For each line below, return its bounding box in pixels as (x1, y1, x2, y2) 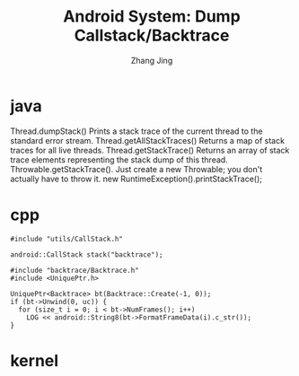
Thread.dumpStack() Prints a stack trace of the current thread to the (10, 126, 263, 136)
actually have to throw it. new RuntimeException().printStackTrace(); (10, 173, 263, 184)
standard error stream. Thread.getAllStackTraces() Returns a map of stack (10, 135, 286, 145)
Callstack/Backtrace (74, 25, 230, 46)
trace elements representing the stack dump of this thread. (10, 154, 228, 165)
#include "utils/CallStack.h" (10, 234, 124, 243)
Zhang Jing (130, 55, 173, 66)
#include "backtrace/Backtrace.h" (10, 266, 140, 275)
